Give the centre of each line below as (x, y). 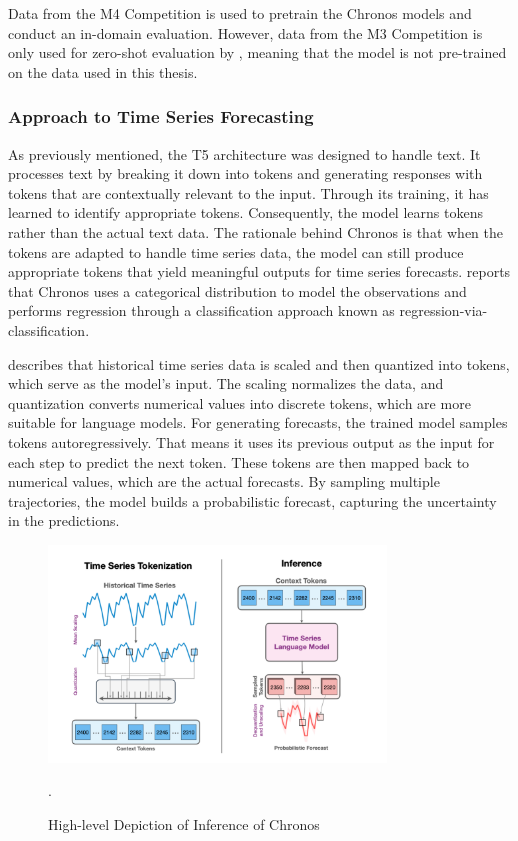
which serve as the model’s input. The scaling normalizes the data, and (226, 383)
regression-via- (443, 310)
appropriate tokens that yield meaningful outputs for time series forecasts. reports (259, 271)
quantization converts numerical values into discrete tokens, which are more (239, 402)
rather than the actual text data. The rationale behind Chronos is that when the (256, 231)
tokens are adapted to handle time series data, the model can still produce (236, 251)
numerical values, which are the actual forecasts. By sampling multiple (224, 481)
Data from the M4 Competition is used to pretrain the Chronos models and (240, 13)
